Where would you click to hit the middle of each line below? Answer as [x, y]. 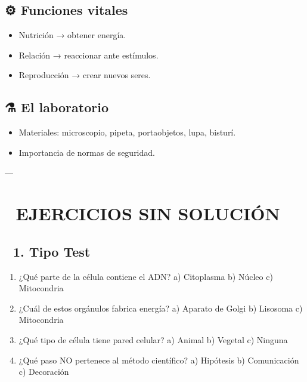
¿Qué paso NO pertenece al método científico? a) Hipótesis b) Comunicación [159, 360]
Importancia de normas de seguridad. [87, 152]
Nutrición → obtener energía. [72, 35]
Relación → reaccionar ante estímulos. [89, 55]
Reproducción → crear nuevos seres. [85, 75]
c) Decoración [44, 372]
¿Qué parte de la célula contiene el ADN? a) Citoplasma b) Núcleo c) [146, 276]
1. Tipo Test [52, 251]
